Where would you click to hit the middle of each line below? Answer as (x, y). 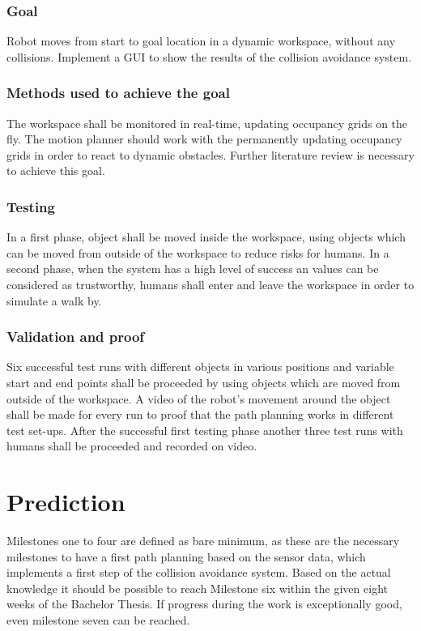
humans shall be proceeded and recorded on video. (132, 446)
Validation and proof (76, 337)
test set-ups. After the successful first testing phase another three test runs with (205, 430)
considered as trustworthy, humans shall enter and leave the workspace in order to (210, 284)
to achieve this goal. (56, 171)
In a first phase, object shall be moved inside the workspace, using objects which (206, 237)
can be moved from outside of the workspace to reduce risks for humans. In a (198, 252)
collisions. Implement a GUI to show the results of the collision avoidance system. (209, 56)
